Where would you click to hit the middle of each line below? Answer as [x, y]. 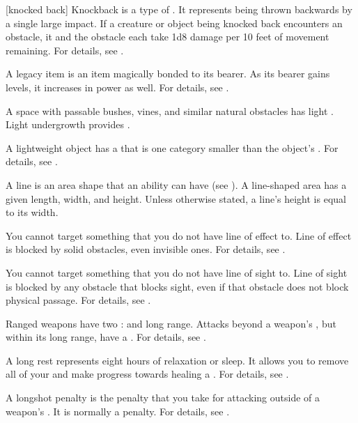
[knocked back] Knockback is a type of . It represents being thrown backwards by [179, 9]
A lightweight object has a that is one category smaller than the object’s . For [172, 147]
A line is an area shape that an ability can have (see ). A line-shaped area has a [176, 184]
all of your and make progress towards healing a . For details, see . [147, 374]
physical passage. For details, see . [78, 300]
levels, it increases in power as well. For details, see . [117, 87]
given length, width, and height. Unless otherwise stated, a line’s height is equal [176, 198]
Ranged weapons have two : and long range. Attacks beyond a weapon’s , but [171, 323]
